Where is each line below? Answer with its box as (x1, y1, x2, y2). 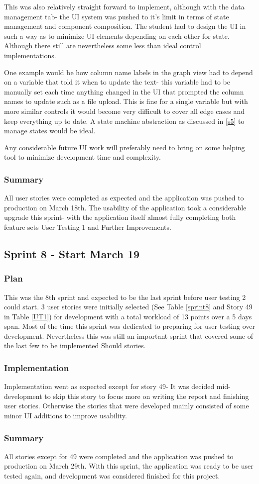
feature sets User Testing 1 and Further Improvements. (4, 221, 171, 232)
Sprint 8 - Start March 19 (4, 246, 140, 261)
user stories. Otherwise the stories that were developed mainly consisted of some (4, 400, 249, 411)
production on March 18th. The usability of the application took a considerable (4, 202, 247, 212)
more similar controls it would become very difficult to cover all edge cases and (4, 105, 245, 116)
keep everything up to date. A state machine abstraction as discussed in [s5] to (4, 115, 245, 126)
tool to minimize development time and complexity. (4, 152, 161, 162)
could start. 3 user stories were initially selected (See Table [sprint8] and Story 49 (4, 301, 253, 312)
